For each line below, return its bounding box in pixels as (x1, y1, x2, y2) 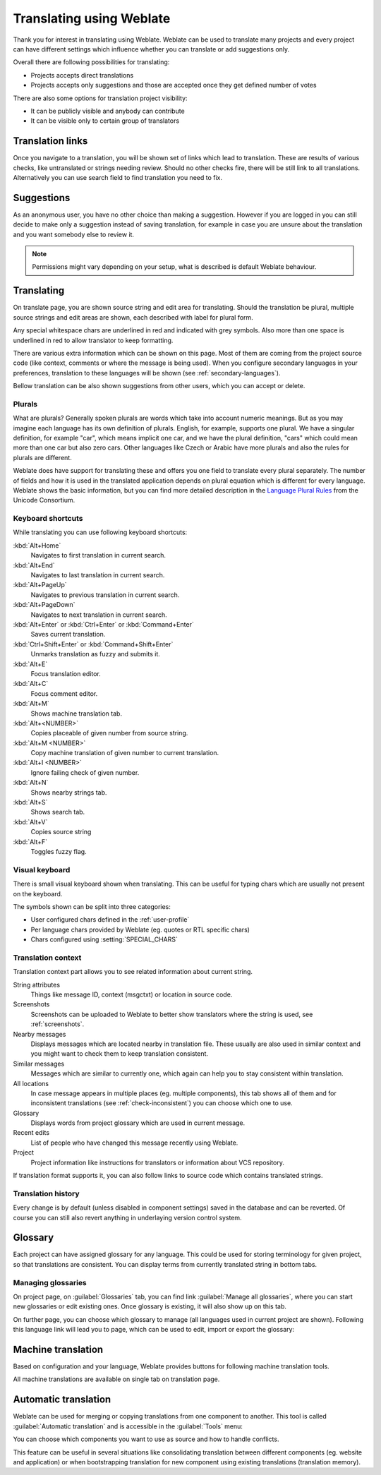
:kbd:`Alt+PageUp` (13, 581, 67, 589)
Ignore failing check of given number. (30, 768, 140, 776)
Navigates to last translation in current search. (30, 571, 165, 579)
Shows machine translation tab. (30, 709, 123, 718)
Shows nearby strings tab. (30, 788, 107, 797)
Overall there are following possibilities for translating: (13, 58, 170, 66)
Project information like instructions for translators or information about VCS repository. (30, 1158, 285, 1167)
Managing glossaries (13, 1277, 87, 1287)
